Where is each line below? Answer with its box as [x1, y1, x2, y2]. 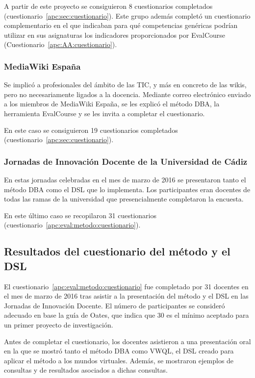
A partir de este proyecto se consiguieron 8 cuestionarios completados [4, 1, 213, 11]
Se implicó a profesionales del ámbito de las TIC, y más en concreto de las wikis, [4, 79, 247, 90]
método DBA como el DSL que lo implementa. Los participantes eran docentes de [4, 184, 251, 194]
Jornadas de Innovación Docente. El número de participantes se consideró [4, 300, 225, 310]
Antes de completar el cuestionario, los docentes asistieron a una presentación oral [4, 336, 251, 346]
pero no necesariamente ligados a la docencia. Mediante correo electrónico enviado [4, 89, 251, 99]
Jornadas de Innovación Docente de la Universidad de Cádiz [4, 155, 248, 167]
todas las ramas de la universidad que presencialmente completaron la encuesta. [4, 194, 244, 204]
